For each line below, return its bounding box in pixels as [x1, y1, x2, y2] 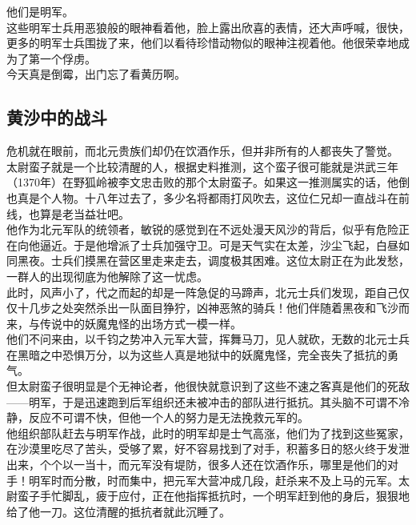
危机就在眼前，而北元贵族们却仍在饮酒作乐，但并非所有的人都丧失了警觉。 [6, 142, 398, 159]
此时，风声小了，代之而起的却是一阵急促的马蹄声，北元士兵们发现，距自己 [6, 283, 398, 300]
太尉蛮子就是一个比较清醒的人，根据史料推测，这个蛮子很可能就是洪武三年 [6, 158, 398, 174]
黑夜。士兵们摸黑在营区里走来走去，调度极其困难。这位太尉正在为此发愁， [17, 252, 410, 269]
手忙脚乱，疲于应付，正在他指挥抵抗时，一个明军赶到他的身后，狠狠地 [39, 487, 410, 504]
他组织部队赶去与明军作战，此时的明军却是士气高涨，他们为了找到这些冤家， [6, 424, 410, 441]
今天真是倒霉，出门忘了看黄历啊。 [6, 66, 186, 82]
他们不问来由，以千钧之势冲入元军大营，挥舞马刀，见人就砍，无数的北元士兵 [6, 331, 410, 347]
